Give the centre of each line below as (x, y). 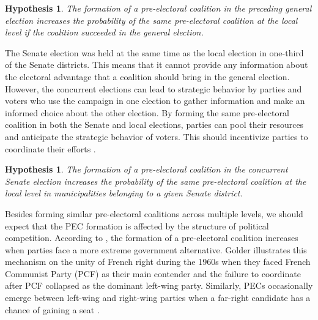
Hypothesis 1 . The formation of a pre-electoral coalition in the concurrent (146, 169)
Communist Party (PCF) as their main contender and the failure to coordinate (153, 273)
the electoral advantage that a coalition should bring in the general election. (147, 76)
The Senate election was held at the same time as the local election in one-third (154, 52)
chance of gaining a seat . (52, 309)
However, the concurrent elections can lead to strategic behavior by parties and (153, 88)
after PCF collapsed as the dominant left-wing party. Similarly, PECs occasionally (159, 285)
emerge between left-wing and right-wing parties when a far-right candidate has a (158, 298)
